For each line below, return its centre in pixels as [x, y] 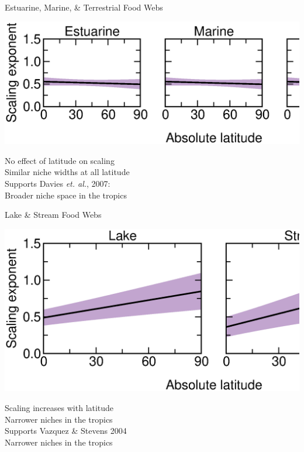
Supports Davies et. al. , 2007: [58, 184]
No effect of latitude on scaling [60, 160]
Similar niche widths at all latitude [67, 172]
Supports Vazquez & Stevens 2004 [66, 431]
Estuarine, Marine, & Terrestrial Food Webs [84, 7]
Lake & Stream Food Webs [53, 215]
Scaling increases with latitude [59, 408]
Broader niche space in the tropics [66, 195]
